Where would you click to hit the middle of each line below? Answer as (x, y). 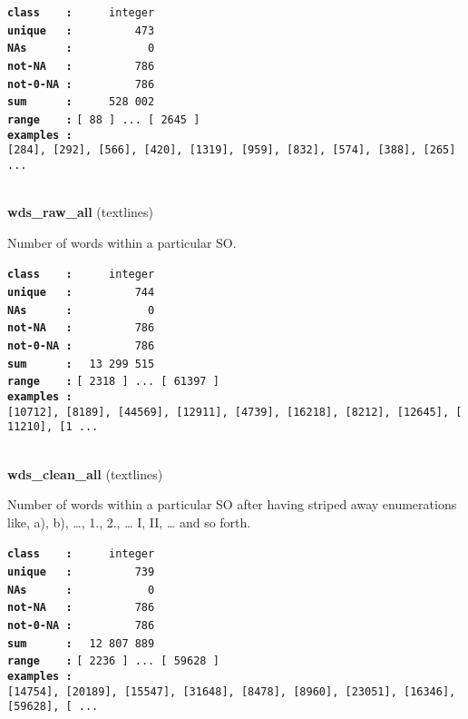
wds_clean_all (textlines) (85, 473)
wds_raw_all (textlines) (81, 212)
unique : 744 (81, 292)
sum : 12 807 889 (81, 643)
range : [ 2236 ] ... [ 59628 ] (113, 661)
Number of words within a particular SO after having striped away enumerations (232, 504)
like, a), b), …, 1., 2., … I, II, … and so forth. (129, 522)
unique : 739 (81, 571)
